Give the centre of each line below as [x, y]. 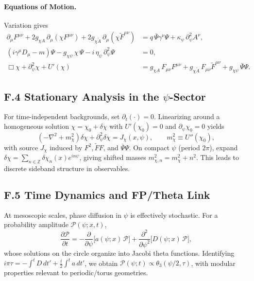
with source [21, 147]
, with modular [213, 263]
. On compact [149, 147]
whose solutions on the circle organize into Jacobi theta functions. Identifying [119, 253]
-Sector [188, 96]
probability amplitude [36, 224]
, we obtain [101, 263]
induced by [66, 147]
